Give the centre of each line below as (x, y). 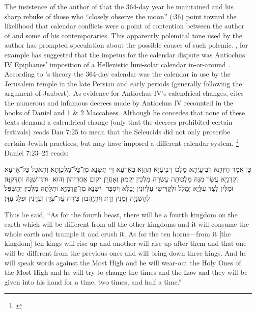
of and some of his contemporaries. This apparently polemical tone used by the (123, 35)
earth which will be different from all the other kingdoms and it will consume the (127, 224)
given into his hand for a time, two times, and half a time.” (93, 281)
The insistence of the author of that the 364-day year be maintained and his (119, 6)
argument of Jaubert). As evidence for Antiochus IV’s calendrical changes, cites (124, 93)
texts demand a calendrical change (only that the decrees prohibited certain (119, 122)
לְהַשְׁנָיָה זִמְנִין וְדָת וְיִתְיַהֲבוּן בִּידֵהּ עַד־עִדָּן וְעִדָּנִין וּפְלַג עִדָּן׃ (77, 197)
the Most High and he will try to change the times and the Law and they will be (126, 272)
